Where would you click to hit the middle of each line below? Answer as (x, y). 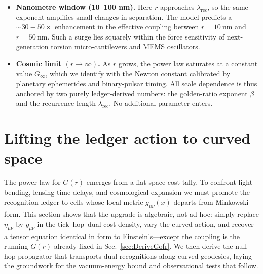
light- (247, 182)
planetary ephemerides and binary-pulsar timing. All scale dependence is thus (137, 83)
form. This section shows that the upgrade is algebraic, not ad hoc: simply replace (132, 214)
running (16, 246)
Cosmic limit (39, 63)
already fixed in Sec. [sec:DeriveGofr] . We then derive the (143, 246)
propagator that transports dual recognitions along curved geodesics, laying (135, 256)
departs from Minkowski (211, 202)
